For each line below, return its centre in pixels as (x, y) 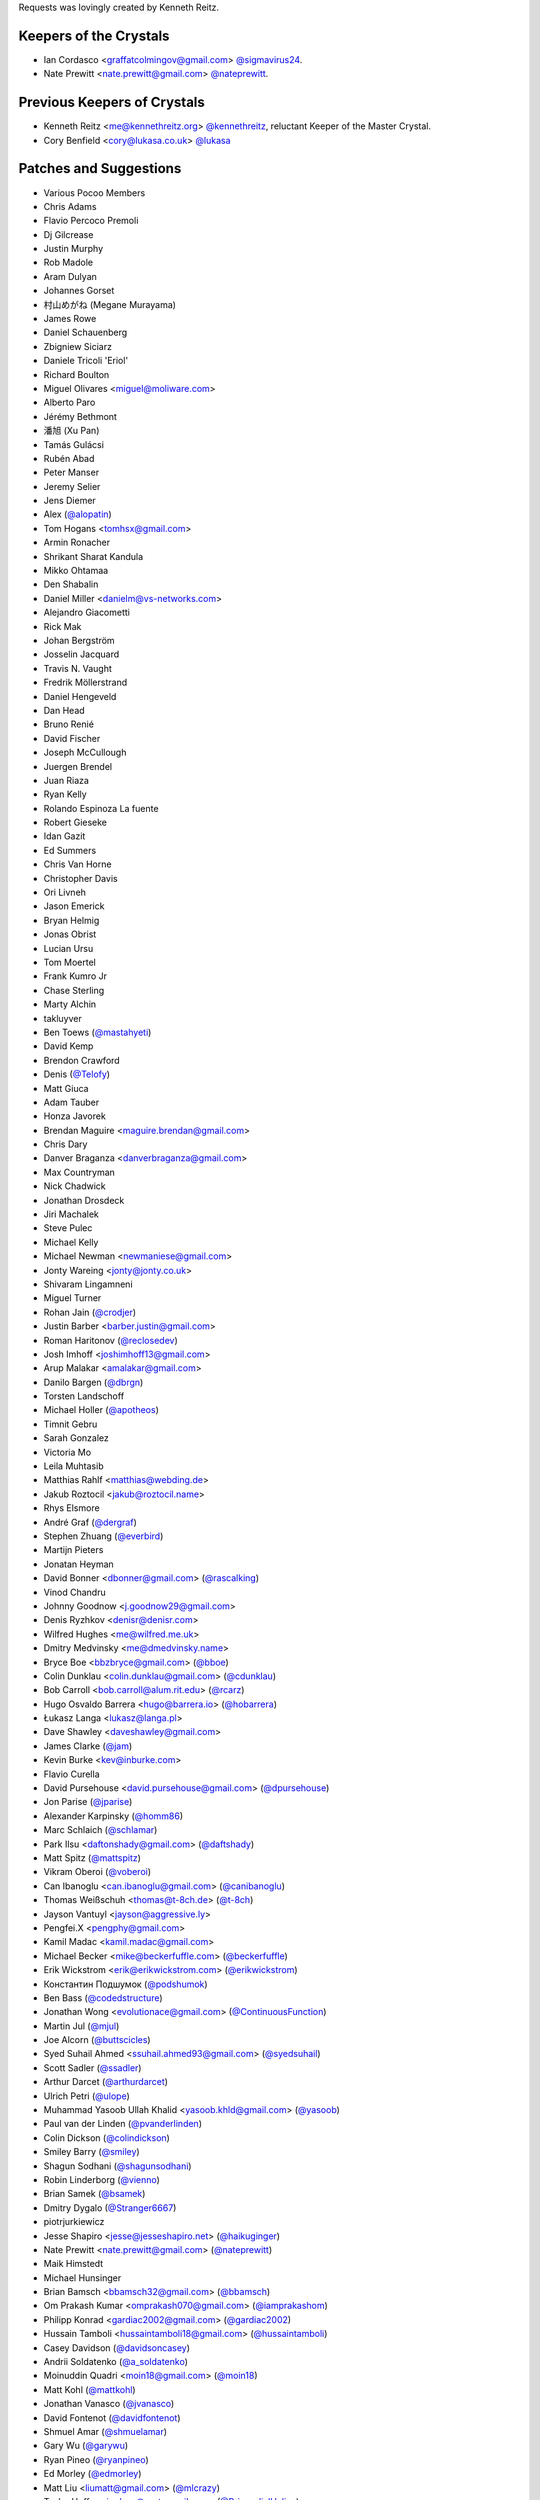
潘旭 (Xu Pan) (71, 431)
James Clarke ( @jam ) (88, 1746)
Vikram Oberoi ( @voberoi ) (97, 1872)
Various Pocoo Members (94, 192)
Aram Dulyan (70, 276)
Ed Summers (70, 850)
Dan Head (64, 710)
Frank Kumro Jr (75, 976)
